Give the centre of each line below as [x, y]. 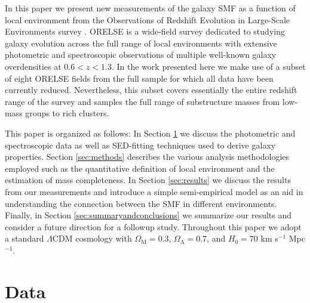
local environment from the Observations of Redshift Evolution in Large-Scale [147, 19]
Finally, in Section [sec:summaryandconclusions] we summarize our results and [148, 215]
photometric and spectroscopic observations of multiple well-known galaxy [141, 55]
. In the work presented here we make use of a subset [208, 66]
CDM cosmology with [92, 238]
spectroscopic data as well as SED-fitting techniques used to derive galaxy [140, 145]
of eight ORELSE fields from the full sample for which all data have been [139, 78]
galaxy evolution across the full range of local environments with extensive [141, 43]
